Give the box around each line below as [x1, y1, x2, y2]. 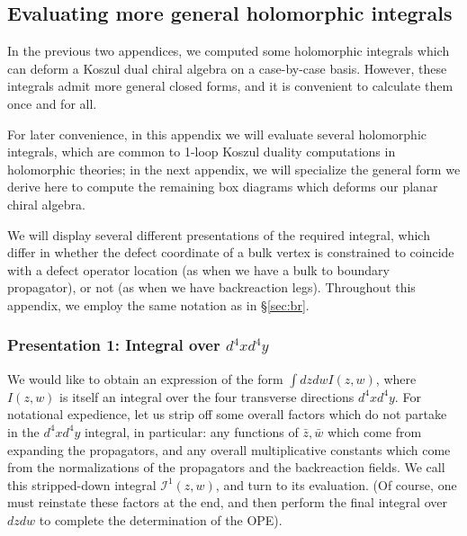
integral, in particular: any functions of [84, 422, 299, 441]
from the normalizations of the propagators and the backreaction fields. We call [7, 458, 445, 477]
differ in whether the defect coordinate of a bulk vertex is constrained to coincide [7, 243, 454, 262]
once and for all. [7, 94, 97, 112]
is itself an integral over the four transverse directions [59, 387, 355, 406]
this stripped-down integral [7, 475, 157, 494]
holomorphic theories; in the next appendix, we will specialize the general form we [7, 159, 461, 178]
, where [375, 369, 417, 388]
